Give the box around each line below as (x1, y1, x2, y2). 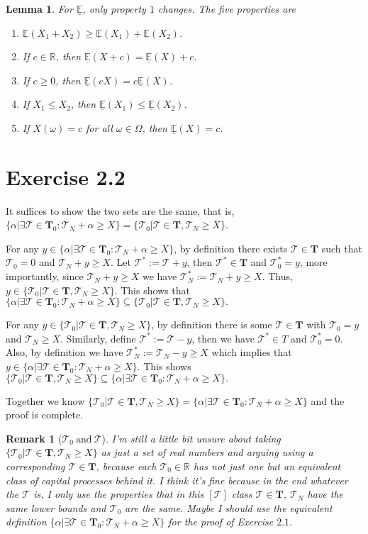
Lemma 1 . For (6, 1, 73, 16)
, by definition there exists (174, 240, 288, 255)
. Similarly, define (60, 330, 136, 345)
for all (86, 120, 113, 135)
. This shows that (114, 282, 191, 297)
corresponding (6, 459, 65, 473)
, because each (96, 459, 157, 473)
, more (299, 255, 328, 269)
